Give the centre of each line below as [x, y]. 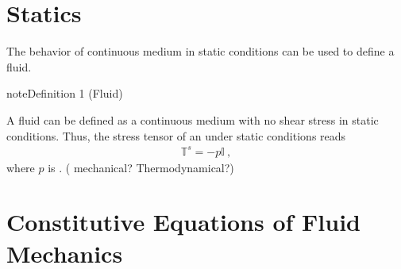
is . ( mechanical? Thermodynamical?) [141, 167]
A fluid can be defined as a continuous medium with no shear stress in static [193, 119]
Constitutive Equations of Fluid [184, 222]
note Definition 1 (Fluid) [65, 93]
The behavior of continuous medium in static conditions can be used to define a [200, 51]
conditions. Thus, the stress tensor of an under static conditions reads [176, 135]
